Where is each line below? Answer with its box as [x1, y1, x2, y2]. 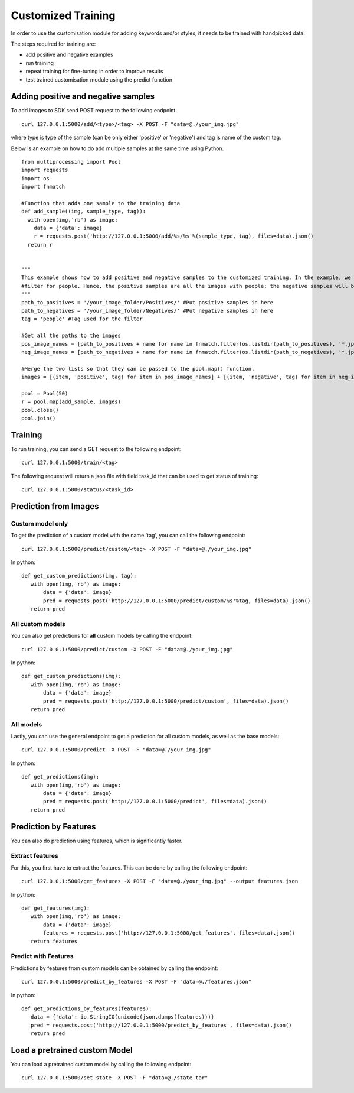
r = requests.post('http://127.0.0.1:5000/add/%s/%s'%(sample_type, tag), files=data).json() [33, 233, 314, 239]
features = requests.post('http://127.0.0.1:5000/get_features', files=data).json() [43, 930, 295, 936]
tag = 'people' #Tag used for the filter [21, 316, 143, 322]
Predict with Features [11, 952, 74, 961]
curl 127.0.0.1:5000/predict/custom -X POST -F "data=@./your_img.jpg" [21, 646, 233, 653]
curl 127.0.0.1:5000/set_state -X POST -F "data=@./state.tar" [21, 1075, 208, 1081]
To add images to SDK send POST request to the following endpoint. [11, 107, 177, 114]
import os [21, 175, 50, 181]
